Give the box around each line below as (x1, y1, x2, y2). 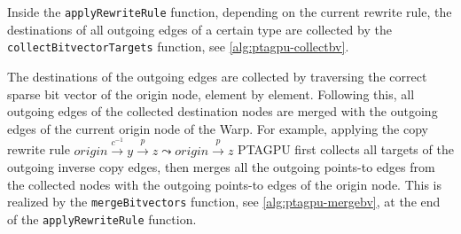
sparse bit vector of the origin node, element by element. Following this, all (7, 84, 415, 103)
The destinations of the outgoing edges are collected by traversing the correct (7, 66, 427, 85)
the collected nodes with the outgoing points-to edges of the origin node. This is (7, 175, 442, 193)
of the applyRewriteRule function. (7, 210, 197, 229)
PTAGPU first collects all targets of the (238, 140, 454, 159)
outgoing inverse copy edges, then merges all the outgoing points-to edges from (7, 158, 435, 176)
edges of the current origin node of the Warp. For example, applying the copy (7, 119, 428, 137)
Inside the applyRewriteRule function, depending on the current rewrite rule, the (7, 3, 452, 20)
